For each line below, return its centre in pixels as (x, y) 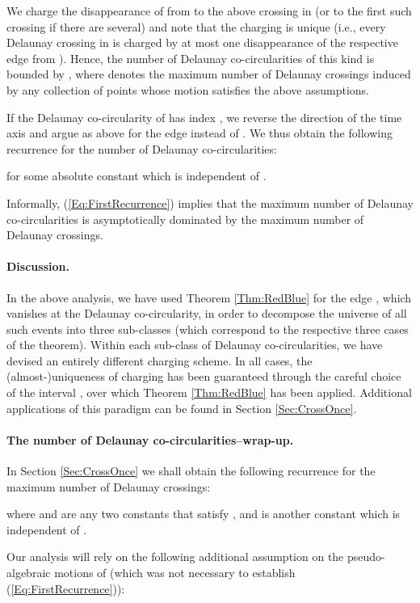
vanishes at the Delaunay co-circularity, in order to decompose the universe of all (207, 313)
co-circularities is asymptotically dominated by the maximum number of (185, 219)
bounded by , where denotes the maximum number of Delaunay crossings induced (209, 74)
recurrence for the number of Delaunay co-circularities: (142, 148)
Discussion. (38, 266)
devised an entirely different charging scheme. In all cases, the (160, 360)
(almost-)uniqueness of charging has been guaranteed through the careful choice (204, 376)
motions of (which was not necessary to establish (175, 573)
